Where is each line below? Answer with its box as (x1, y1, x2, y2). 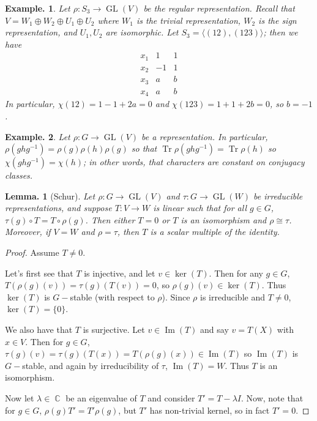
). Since (162, 290, 190, 303)
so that (131, 142, 157, 155)
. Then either (85, 213, 135, 226)
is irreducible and (200, 290, 265, 303)
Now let (5, 392, 34, 404)
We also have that (5, 323, 73, 336)
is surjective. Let (83, 323, 145, 336)
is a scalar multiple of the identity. (150, 225, 280, 238)
